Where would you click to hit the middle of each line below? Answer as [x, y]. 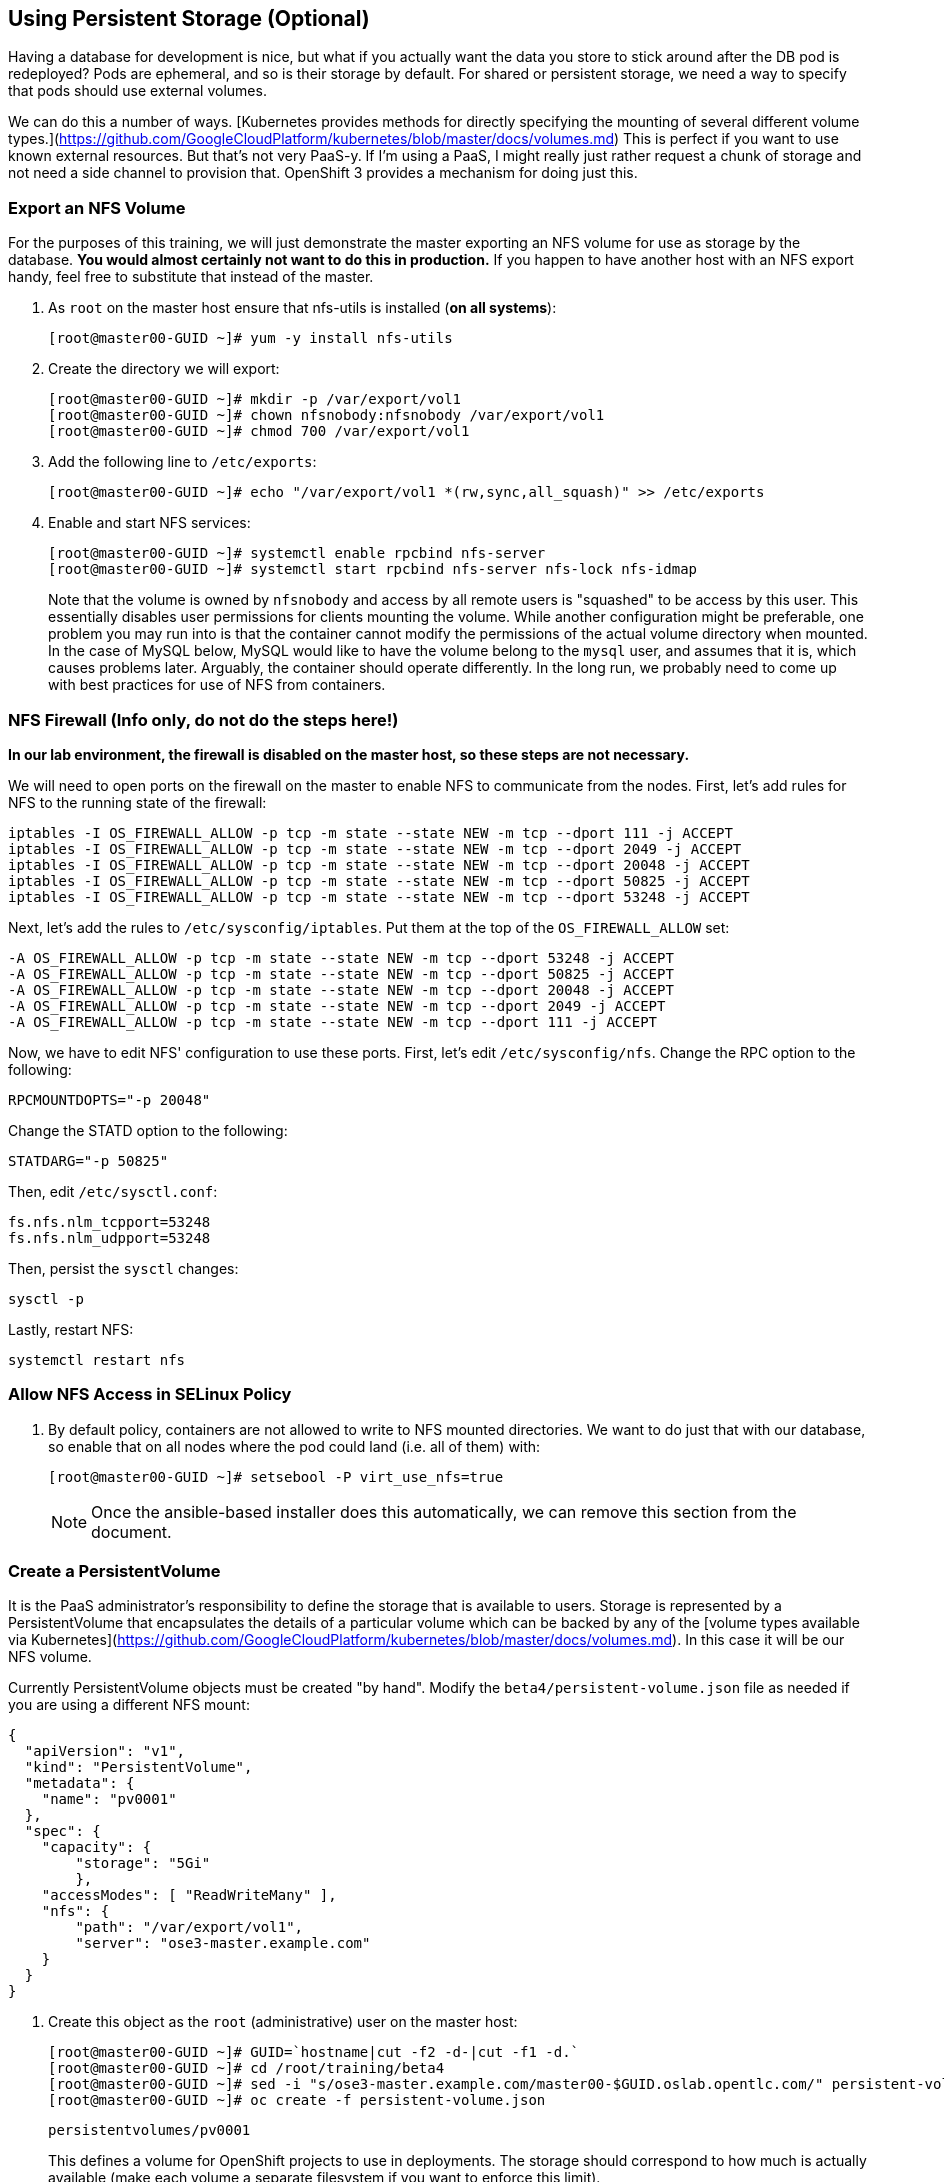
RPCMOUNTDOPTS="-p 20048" [109, 1099]
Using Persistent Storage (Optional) [189, 18]
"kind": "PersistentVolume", [138, 1767]
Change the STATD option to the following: [148, 1130]
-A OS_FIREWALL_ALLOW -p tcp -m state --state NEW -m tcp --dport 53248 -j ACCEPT [341, 957]
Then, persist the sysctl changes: [123, 1268]
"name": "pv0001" [109, 1799]
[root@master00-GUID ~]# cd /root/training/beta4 [246, 2068]
